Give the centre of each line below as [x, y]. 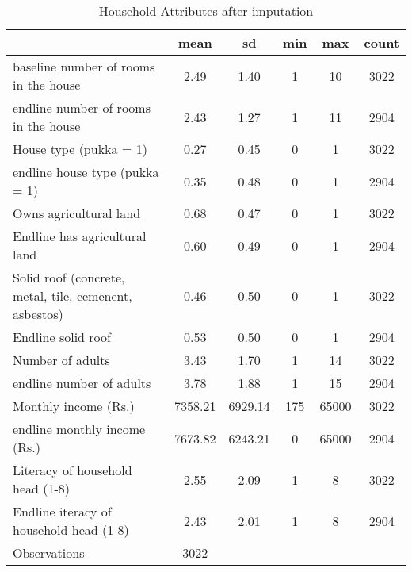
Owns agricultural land [77, 213]
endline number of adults [82, 383]
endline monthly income [79, 429]
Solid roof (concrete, [69, 277]
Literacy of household [72, 470]
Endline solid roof [62, 337]
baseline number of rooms [84, 66]
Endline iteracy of [62, 511]
